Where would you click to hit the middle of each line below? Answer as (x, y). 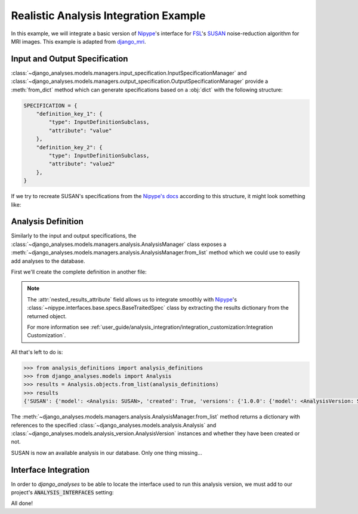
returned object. (47, 316)
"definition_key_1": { (69, 114)
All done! (22, 503)
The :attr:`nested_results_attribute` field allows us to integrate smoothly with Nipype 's (132, 299)
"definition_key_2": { (69, 147)
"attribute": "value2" (82, 164)
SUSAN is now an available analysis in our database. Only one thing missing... (107, 453)
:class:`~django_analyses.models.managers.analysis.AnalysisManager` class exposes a (119, 244)
